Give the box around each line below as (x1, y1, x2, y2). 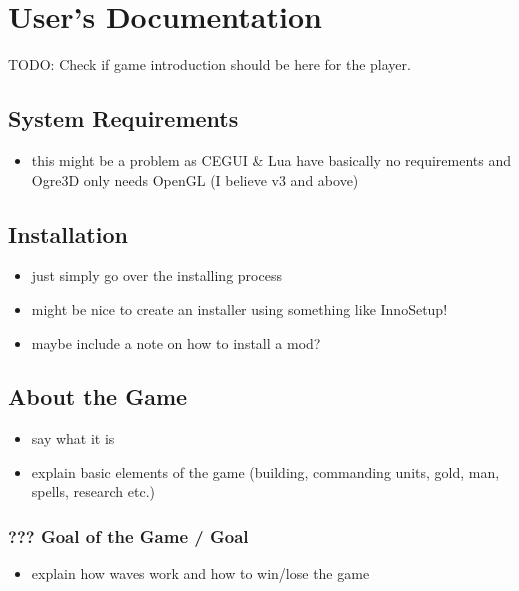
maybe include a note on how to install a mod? (31, 332, 321, 353)
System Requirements (8, 103, 239, 134)
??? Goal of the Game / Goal (8, 524, 249, 548)
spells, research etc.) (31, 481, 155, 502)
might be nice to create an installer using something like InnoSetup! (31, 298, 448, 319)
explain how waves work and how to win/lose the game (31, 563, 370, 584)
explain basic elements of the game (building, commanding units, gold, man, (31, 461, 500, 482)
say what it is (31, 428, 115, 449)
